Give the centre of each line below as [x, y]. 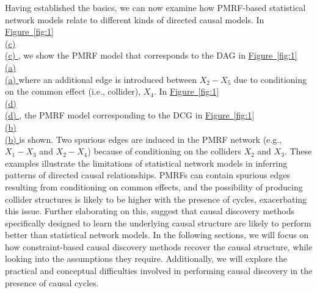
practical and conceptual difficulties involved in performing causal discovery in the [159, 271]
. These [298, 151]
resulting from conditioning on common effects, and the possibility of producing [154, 186]
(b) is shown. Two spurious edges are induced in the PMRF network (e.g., [143, 139]
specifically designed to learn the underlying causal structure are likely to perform [158, 222]
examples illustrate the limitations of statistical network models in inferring [146, 163]
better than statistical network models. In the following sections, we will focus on [157, 235]
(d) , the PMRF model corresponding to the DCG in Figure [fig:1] [130, 115]
